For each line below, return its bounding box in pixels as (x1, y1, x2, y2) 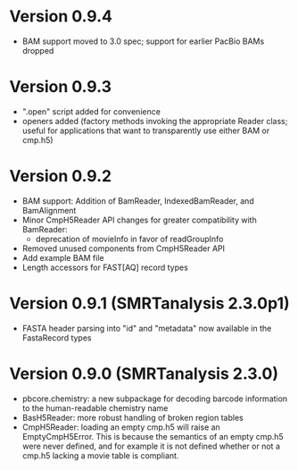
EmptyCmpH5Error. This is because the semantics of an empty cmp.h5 (21, 431, 284, 441)
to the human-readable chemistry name (21, 402, 169, 413)
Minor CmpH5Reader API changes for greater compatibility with (21, 214, 257, 225)
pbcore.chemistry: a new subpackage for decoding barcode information (21, 393, 288, 404)
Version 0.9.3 (9, 77, 112, 97)
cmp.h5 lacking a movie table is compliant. (21, 449, 179, 461)
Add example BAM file (21, 252, 104, 263)
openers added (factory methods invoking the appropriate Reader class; (21, 115, 288, 126)
